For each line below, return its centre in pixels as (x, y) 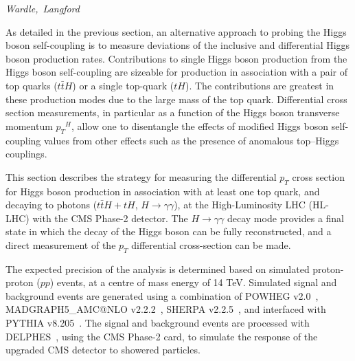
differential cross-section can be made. (211, 244)
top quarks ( (32, 85)
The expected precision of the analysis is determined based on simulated (158, 269)
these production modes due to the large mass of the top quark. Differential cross (176, 99)
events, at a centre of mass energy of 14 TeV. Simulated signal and (197, 282)
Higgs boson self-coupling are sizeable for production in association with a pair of (177, 72)
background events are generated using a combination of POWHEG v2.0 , (162, 295)
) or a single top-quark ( (123, 85)
